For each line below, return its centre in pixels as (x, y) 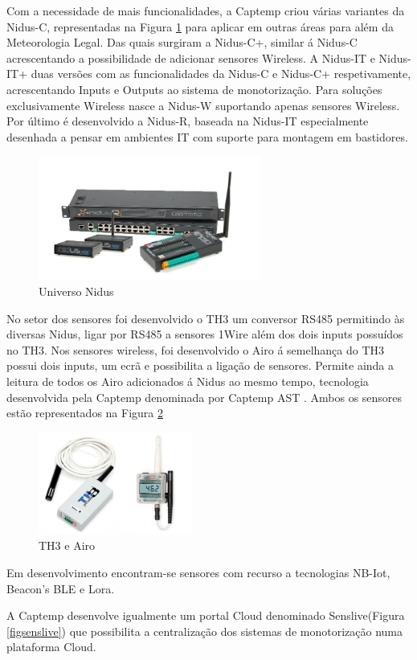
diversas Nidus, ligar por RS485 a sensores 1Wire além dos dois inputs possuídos (205, 334)
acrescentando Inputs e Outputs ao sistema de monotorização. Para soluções (194, 89)
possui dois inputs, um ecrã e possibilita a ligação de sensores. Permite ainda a (200, 365)
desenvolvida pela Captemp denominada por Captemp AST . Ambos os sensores (204, 397)
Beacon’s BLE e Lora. (61, 588)
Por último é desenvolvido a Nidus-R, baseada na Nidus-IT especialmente (188, 121)
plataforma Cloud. (51, 647)
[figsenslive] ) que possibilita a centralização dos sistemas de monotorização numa (204, 631)
